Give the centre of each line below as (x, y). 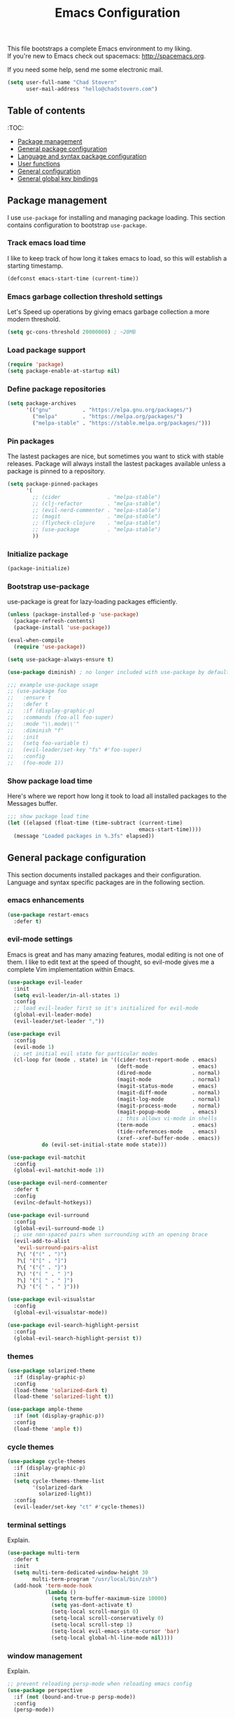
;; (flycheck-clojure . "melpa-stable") (97, 523)
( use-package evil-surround (48, 1215)
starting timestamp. (35, 266)
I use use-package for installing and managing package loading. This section (116, 217)
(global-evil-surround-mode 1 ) (59, 1228)
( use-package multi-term (43, 1553)
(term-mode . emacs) (167, 1125)
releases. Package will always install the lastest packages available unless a (116, 464)
